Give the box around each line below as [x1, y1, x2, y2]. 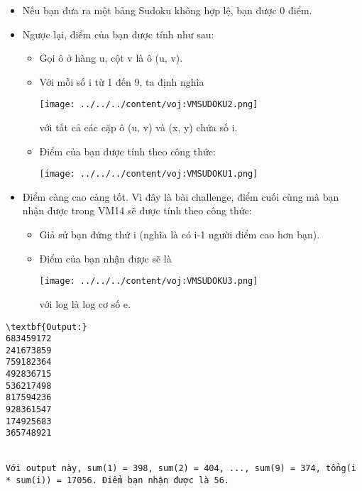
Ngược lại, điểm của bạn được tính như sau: [22, 26, 214, 41]
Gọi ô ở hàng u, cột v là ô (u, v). [39, 50, 183, 65]
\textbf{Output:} [6, 321, 87, 332]
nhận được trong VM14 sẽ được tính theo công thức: [22, 203, 252, 218]
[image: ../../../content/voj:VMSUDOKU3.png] [39, 276, 258, 287]
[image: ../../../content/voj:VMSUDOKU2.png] [39, 99, 258, 110]
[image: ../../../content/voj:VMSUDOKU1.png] [39, 169, 258, 180]
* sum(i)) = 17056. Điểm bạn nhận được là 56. [6, 475, 229, 486]
